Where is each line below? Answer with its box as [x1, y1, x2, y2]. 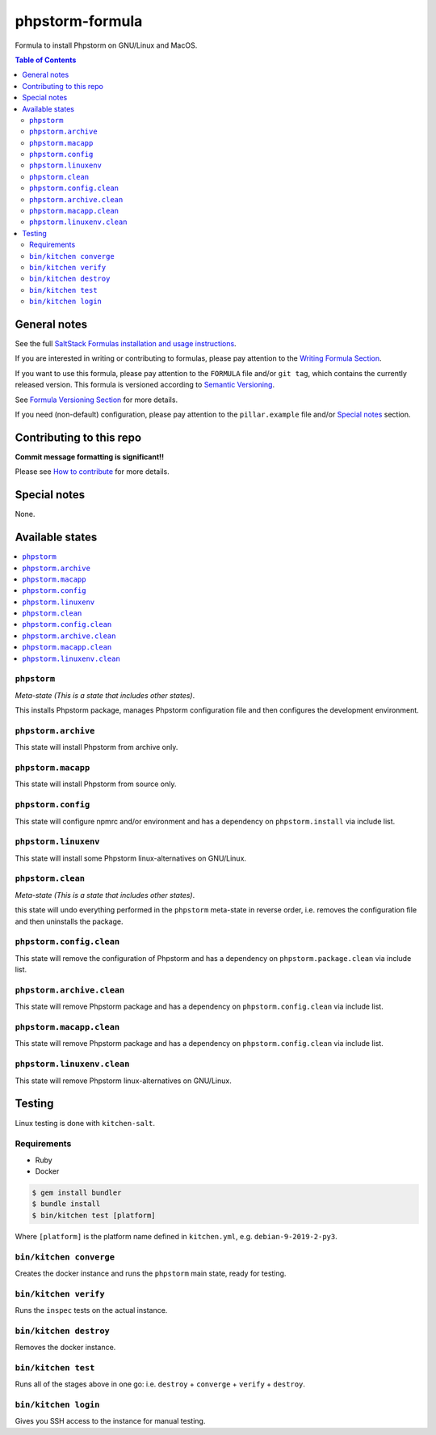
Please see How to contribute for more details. [15, 467, 170, 476]
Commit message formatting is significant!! [15, 451, 165, 461]
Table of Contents [15, 55, 77, 65]
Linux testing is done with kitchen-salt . [15, 1118, 156, 1128]
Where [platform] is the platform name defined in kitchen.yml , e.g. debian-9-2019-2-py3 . [15, 1231, 338, 1241]
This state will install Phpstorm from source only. [15, 779, 177, 789]
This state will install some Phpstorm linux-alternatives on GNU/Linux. [15, 853, 246, 863]
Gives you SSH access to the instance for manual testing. [15, 1416, 206, 1426]
